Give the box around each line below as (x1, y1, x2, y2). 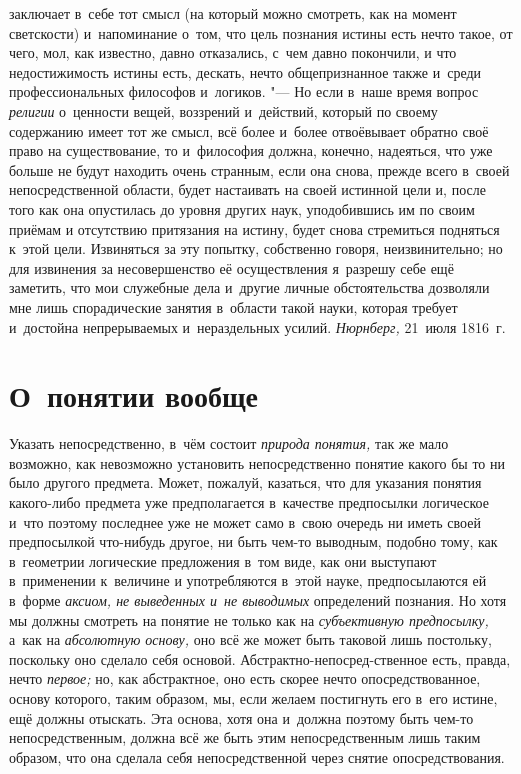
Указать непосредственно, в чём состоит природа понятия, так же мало (9, 433, 449, 454)
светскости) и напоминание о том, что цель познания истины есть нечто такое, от (9, 22, 513, 43)
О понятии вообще (9, 375, 259, 416)
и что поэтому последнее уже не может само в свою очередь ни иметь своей (9, 511, 481, 532)
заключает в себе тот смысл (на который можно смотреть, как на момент (9, 3, 457, 23)
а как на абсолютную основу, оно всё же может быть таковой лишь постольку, (9, 629, 492, 650)
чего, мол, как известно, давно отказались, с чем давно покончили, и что (9, 42, 457, 63)
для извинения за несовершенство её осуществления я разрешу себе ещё (9, 257, 454, 278)
